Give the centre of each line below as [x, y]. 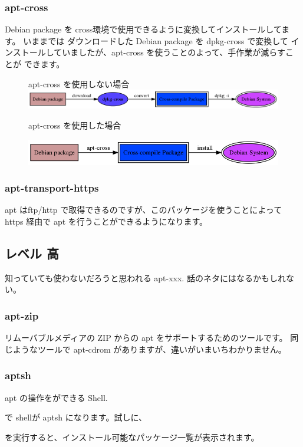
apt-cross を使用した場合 [75, 125]
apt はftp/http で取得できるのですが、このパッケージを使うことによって [144, 210]
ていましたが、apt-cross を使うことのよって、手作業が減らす [170, 52]
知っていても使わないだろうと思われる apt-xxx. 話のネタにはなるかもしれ [145, 277]
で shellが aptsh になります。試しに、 [76, 417]
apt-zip [22, 315]
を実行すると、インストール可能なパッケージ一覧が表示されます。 [132, 437]
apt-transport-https [52, 188]
